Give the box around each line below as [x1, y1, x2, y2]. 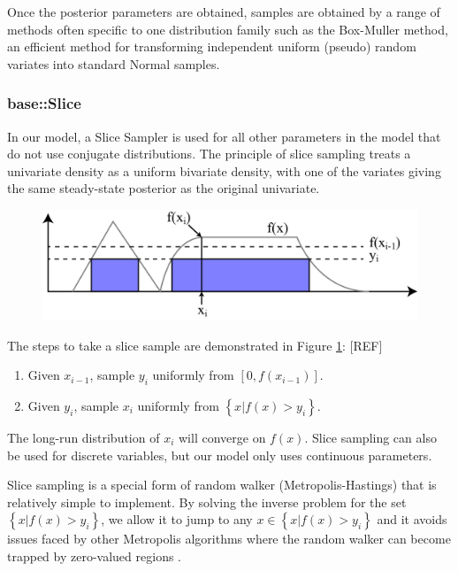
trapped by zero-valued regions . [7, 546, 181, 565]
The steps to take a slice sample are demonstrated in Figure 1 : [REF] [7, 336, 383, 354]
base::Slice [7, 92, 81, 114]
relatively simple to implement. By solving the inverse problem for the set [7, 492, 407, 511]
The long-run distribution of [7, 428, 160, 446]
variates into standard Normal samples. [7, 54, 220, 73]
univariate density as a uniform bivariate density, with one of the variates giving [7, 161, 441, 180]
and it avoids [377, 510, 447, 529]
